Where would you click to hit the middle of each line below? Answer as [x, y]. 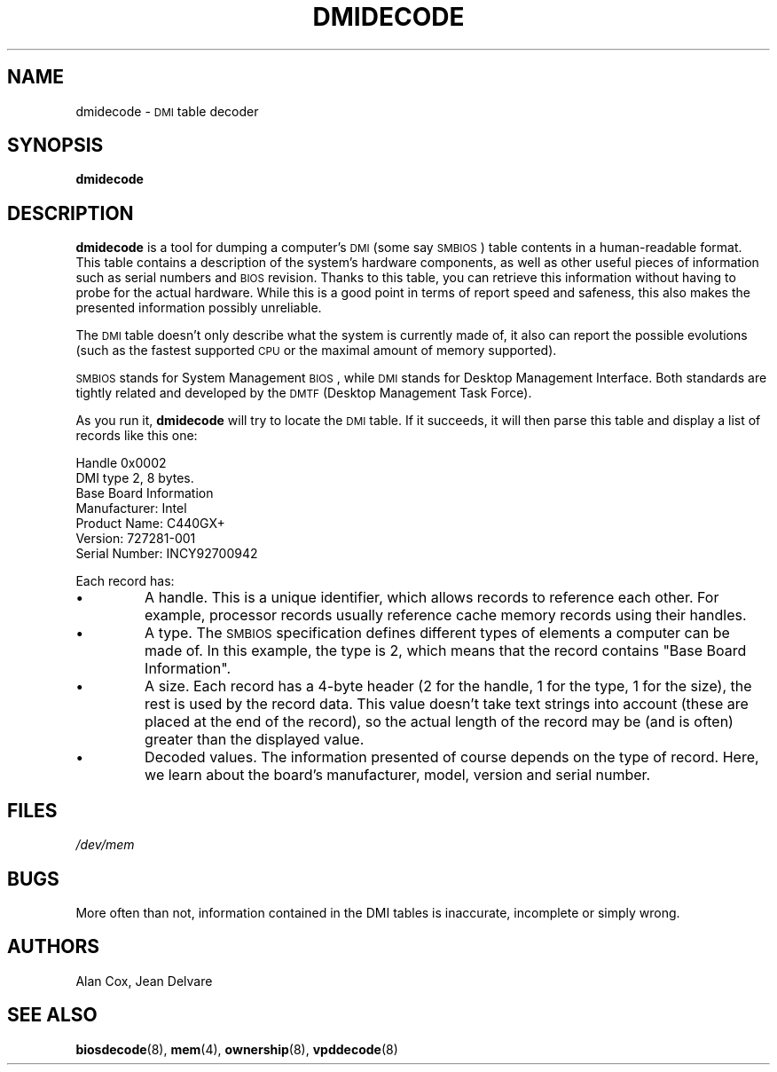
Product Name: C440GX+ [150, 524]
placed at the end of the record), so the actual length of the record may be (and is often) [439, 722]
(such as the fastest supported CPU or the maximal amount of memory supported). [316, 351]
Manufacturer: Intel [131, 508]
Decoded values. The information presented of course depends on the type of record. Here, [452, 757]
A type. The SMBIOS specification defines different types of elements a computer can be [437, 633]
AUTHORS [54, 947]
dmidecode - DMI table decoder [167, 111]
